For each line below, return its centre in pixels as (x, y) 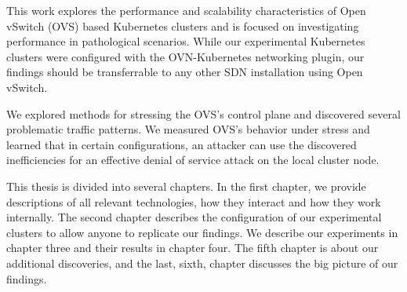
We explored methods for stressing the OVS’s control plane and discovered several (203, 113)
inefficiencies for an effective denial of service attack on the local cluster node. (193, 160)
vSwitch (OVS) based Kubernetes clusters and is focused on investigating (183, 26)
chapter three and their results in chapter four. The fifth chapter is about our (193, 248)
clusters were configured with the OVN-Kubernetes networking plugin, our (185, 56)
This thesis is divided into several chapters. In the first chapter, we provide (186, 186)
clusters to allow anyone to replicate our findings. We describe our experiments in (202, 232)
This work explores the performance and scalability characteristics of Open (186, 10)
